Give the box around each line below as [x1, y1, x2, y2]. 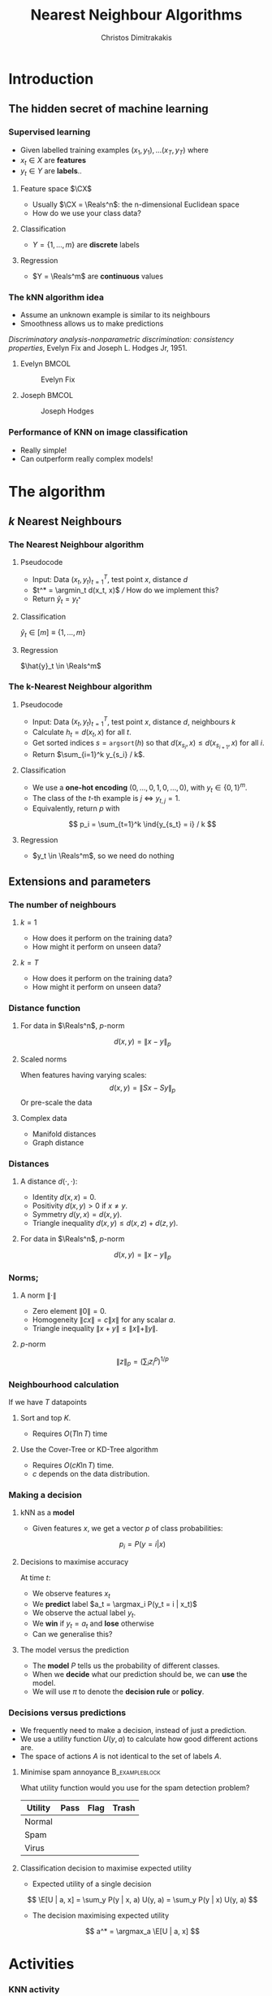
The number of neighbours [8, 899, 117, 910]
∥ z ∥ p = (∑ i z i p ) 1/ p [116, 1355, 169, 1368]
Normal [24, 1815, 53, 1827]
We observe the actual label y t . [32, 1608, 136, 1619]
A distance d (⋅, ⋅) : [19, 1176, 78, 1186]
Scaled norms [19, 1054, 67, 1064]
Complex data [19, 1114, 67, 1123]
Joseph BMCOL [19, 391, 74, 401]
